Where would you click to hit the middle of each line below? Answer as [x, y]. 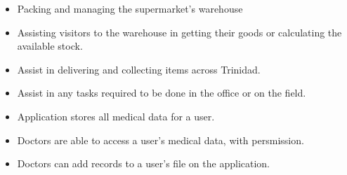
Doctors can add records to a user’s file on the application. [144, 163]
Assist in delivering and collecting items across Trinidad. [139, 69]
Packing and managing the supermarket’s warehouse [130, 8]
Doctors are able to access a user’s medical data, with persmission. [161, 140]
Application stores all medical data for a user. [116, 116]
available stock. [50, 46]
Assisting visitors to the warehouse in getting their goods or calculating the [179, 32]
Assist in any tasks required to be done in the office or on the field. [162, 93]
